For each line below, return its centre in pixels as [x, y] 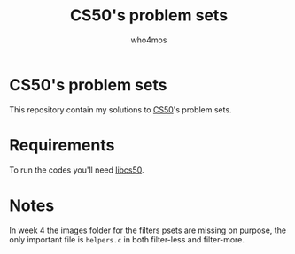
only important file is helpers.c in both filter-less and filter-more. [127, 239]
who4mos [149, 40]
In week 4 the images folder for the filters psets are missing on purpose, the [147, 230]
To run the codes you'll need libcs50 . [77, 170]
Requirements [62, 145]
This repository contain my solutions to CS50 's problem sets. [120, 109]
